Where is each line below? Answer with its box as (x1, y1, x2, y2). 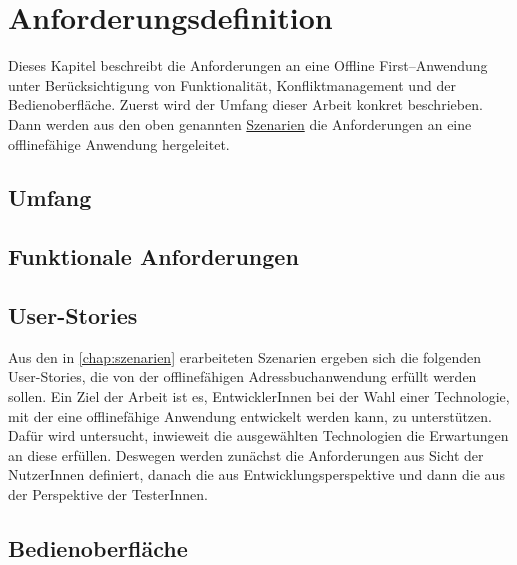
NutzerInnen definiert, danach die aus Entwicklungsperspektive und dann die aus (8, 464, 505, 485)
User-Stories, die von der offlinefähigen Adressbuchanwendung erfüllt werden (8, 366, 477, 387)
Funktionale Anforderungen (8, 241, 299, 272)
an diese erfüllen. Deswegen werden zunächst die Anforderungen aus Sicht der (8, 444, 484, 465)
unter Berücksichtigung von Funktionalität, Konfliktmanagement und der (8, 74, 456, 95)
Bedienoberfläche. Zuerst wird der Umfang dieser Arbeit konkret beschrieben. (8, 94, 483, 115)
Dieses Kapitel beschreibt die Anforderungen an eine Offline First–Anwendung (8, 55, 488, 76)
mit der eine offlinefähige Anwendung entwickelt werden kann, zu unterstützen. (8, 405, 492, 426)
